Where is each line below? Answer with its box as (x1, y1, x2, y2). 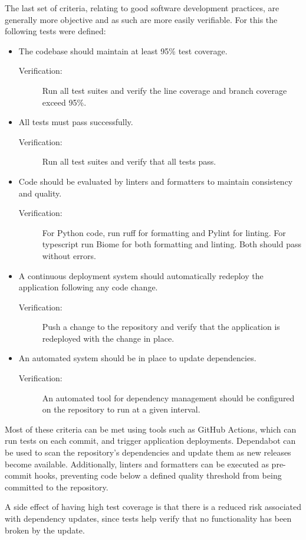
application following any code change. (18, 281, 158, 293)
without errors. (42, 249, 97, 261)
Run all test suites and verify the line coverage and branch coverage (42, 84, 287, 96)
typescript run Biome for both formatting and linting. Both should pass (42, 238, 301, 250)
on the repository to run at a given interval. (42, 403, 200, 415)
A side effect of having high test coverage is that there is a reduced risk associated (5, 500, 302, 513)
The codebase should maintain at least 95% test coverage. (18, 44, 228, 57)
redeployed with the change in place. (42, 332, 175, 344)
